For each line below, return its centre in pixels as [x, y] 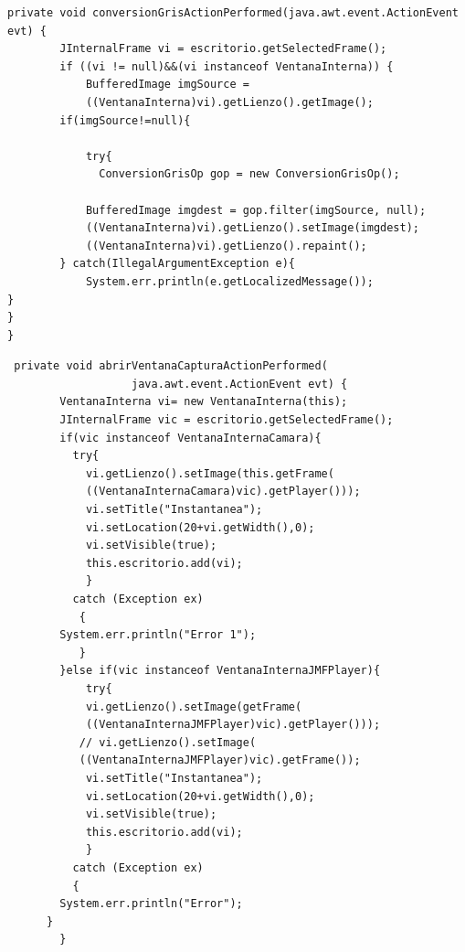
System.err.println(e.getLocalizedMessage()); [229, 281]
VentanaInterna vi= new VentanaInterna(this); [204, 402]
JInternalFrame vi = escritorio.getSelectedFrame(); [223, 49]
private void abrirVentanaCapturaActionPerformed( [171, 366]
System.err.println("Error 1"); [158, 635]
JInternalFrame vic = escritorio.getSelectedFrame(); [227, 420]
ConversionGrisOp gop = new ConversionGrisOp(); [249, 174]
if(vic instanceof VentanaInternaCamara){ [190, 438]
